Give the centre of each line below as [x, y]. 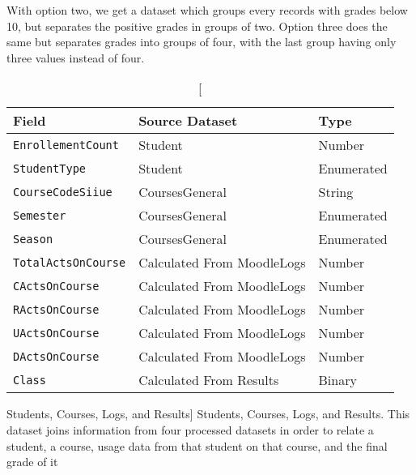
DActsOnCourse [56, 356]
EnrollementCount [66, 145]
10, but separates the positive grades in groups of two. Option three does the [197, 26]
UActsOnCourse [56, 333]
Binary [337, 380]
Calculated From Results [209, 380]
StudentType [50, 168]
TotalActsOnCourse [70, 262]
